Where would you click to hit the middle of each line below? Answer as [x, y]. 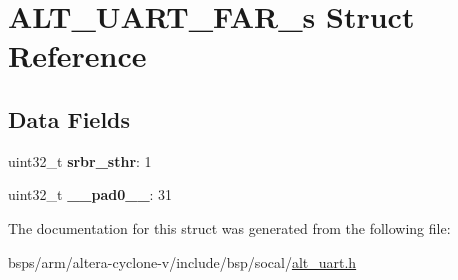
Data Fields [69, 118]
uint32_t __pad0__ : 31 [90, 194]
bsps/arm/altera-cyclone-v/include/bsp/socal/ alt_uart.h [182, 261]
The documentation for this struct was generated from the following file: [229, 227]
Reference [77, 55]
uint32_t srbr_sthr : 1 [80, 160]
